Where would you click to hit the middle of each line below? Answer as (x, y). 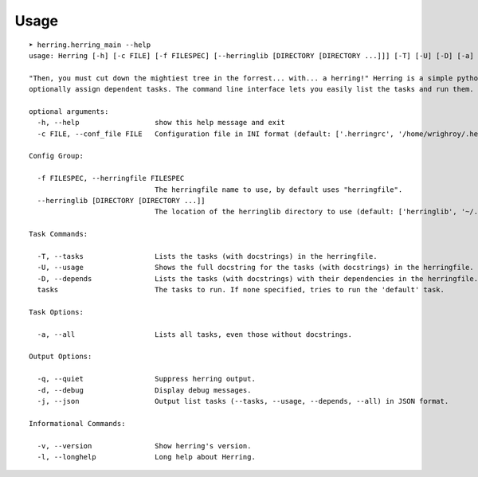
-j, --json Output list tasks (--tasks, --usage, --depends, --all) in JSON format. (243, 401)
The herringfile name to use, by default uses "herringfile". (278, 190)
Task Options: (56, 312)
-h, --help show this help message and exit (161, 123)
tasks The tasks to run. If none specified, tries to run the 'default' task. (241, 290)
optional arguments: (69, 111)
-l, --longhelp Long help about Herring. (147, 457)
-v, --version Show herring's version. (144, 446)
